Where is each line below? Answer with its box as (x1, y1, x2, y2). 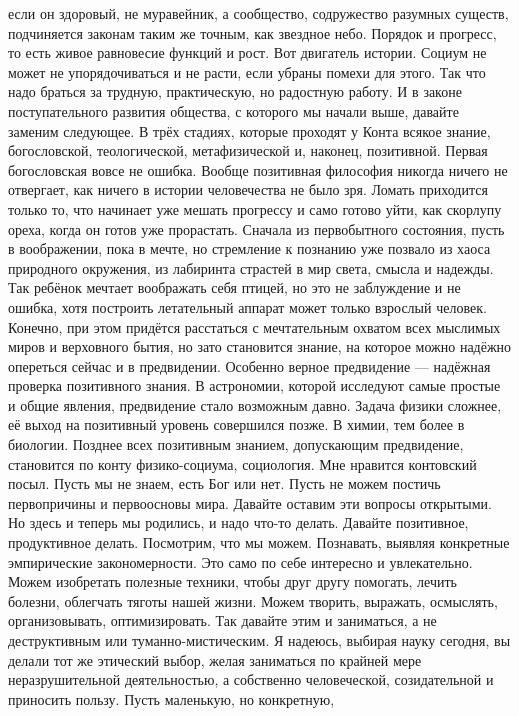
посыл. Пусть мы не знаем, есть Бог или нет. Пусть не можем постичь (8, 473, 441, 494)
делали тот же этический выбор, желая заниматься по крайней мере (8, 649, 422, 670)
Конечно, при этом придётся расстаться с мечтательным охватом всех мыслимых (8, 316, 501, 337)
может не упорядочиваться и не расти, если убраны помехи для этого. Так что (8, 61, 486, 82)
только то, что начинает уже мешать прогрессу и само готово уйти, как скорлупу (8, 198, 502, 219)
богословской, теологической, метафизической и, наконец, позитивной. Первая (8, 140, 488, 161)
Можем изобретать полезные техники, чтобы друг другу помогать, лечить (8, 571, 457, 592)
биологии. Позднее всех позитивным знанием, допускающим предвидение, (8, 434, 464, 455)
